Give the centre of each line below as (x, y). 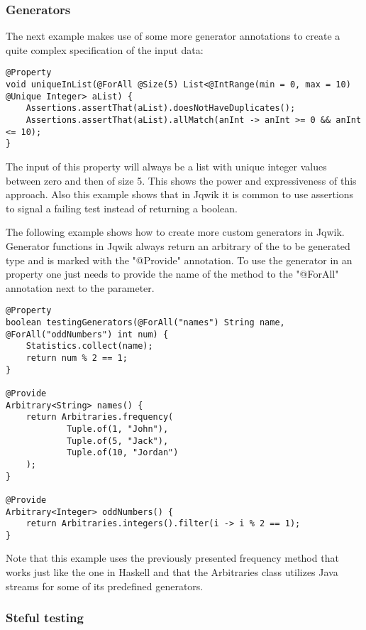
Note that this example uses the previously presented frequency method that (172, 558)
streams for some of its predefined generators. (105, 586)
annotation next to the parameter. (80, 287)
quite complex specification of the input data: (105, 49)
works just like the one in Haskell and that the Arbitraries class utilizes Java (172, 572)
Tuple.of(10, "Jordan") (122, 453)
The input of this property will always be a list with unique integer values (166, 166)
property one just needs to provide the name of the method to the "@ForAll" (172, 274)
